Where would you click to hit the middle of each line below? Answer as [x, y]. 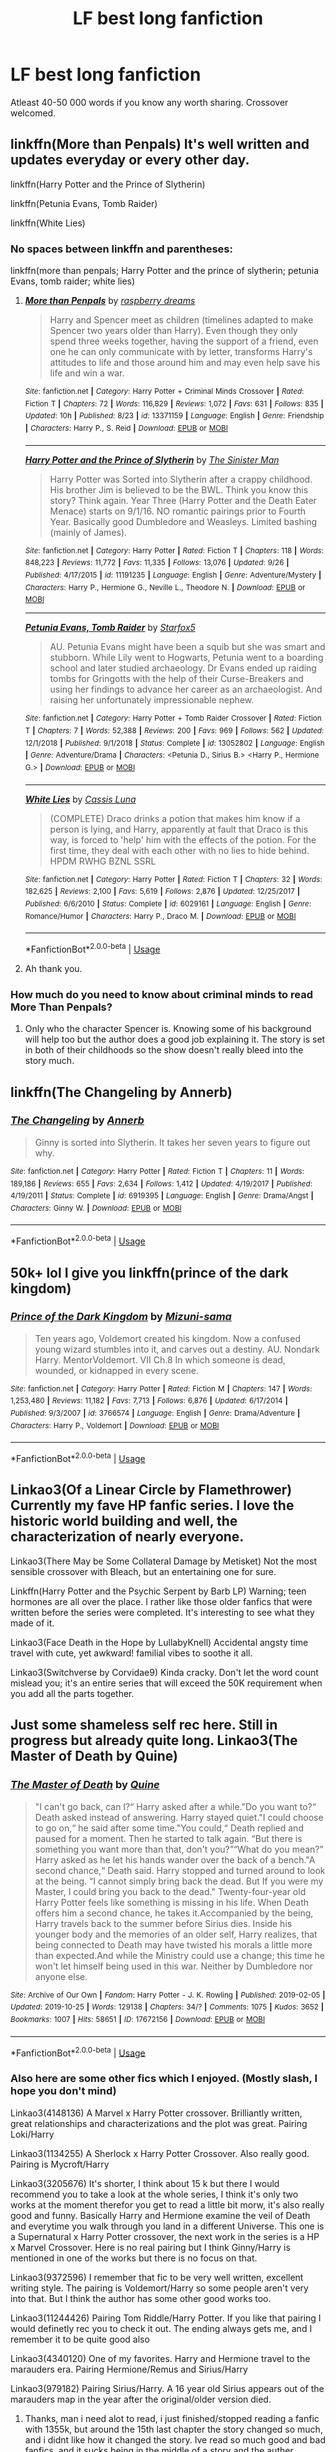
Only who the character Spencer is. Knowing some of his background [168, 1029]
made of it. [32, 1623]
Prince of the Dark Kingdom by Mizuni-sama [121, 1317]
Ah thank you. [53, 968]
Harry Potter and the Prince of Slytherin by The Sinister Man [152, 459]
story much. [49, 1061]
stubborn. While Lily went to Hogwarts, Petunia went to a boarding [186, 658]
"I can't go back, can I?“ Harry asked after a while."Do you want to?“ [175, 1806]
